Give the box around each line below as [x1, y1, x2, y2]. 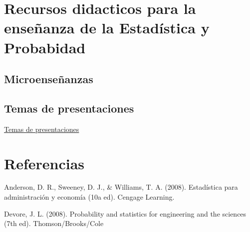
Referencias [4, 153, 85, 173]
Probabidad [4, 37, 86, 57]
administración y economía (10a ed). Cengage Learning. [4, 192, 175, 202]
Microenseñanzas [4, 71, 93, 87]
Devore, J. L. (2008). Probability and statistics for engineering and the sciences [4, 208, 247, 219]
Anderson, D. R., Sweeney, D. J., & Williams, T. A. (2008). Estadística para [4, 182, 238, 192]
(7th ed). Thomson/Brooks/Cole [4, 218, 104, 229]
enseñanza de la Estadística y [4, 17, 210, 38]
